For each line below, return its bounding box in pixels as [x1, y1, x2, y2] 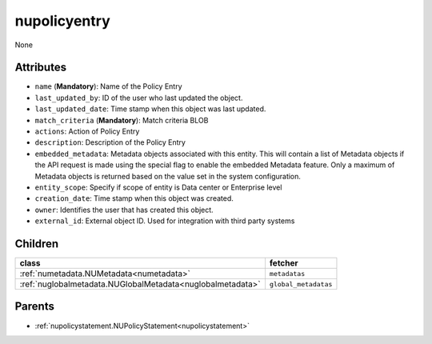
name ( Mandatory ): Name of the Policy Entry [34, 82, 183, 91]
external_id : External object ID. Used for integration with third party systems [34, 216, 295, 226]
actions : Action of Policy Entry [34, 126, 140, 136]
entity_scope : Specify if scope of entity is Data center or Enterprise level [34, 182, 282, 192]
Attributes [14, 61, 67, 74]
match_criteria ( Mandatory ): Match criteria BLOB [34, 115, 209, 125]
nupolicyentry [14, 12, 111, 30]
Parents [14, 300, 55, 314]
